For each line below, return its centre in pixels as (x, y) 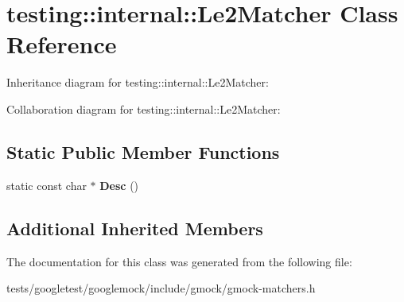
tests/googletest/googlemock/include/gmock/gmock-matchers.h (161, 288)
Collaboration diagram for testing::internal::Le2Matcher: (144, 108)
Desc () (119, 185)
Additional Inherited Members (135, 228)
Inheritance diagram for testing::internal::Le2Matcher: (138, 82)
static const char (47, 185)
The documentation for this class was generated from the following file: (179, 261)
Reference (62, 44)
